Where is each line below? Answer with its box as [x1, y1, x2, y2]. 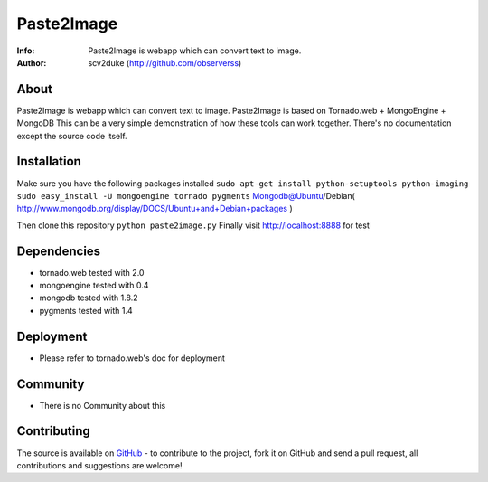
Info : [16, 45, 35, 56]
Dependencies [16, 243, 101, 259]
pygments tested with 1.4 [39, 305, 133, 316]
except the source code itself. [16, 130, 127, 141]
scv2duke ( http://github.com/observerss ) [88, 57, 242, 68]
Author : [16, 57, 47, 68]
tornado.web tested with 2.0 [39, 267, 145, 278]
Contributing [16, 423, 90, 439]
